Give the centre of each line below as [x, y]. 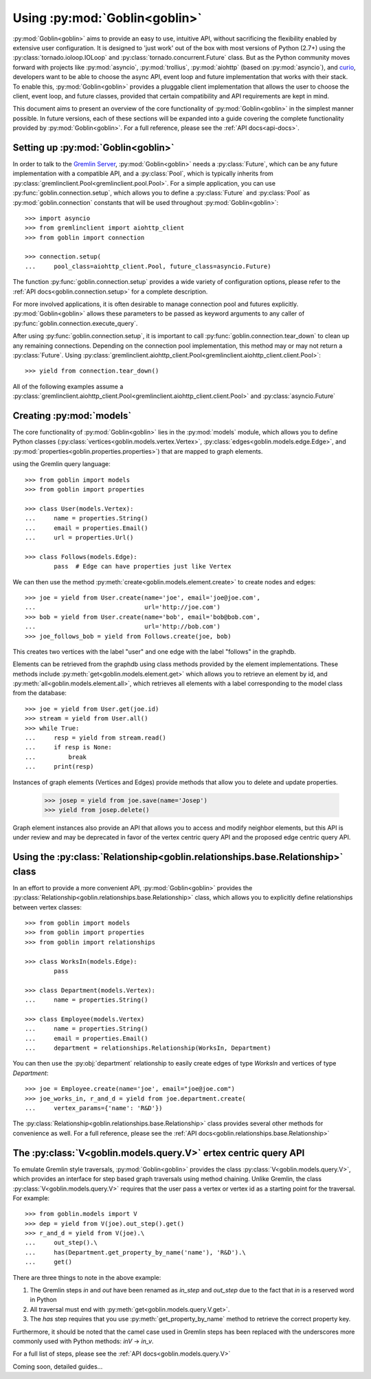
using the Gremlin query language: [62, 464]
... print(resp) [59, 767]
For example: [31, 1198]
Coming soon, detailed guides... [58, 1366]
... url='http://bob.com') [123, 627]
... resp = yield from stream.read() [95, 738]
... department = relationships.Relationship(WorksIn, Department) [148, 1048]
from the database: [40, 693]
